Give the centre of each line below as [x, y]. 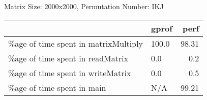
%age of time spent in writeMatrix [70, 73]
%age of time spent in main [57, 87]
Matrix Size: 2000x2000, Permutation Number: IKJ [84, 6]
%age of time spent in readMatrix [68, 58]
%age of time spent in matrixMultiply [76, 43]
